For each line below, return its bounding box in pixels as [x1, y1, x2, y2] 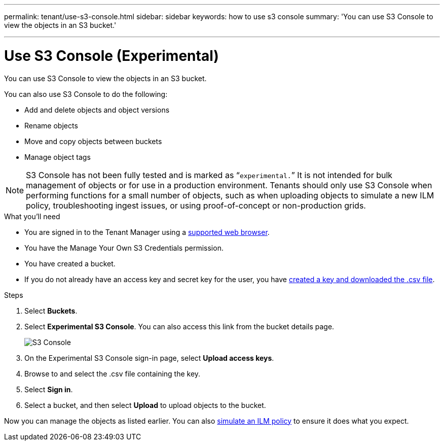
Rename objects [24, 121, 78, 130]
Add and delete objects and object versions [24, 105, 170, 114]
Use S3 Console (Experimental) [4, 47, 219, 64]
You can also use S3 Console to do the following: [4, 89, 168, 98]
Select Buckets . [24, 306, 78, 315]
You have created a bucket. [24, 259, 116, 268]
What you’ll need [4, 212, 60, 221]
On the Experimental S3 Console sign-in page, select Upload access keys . [24, 353, 274, 362]
